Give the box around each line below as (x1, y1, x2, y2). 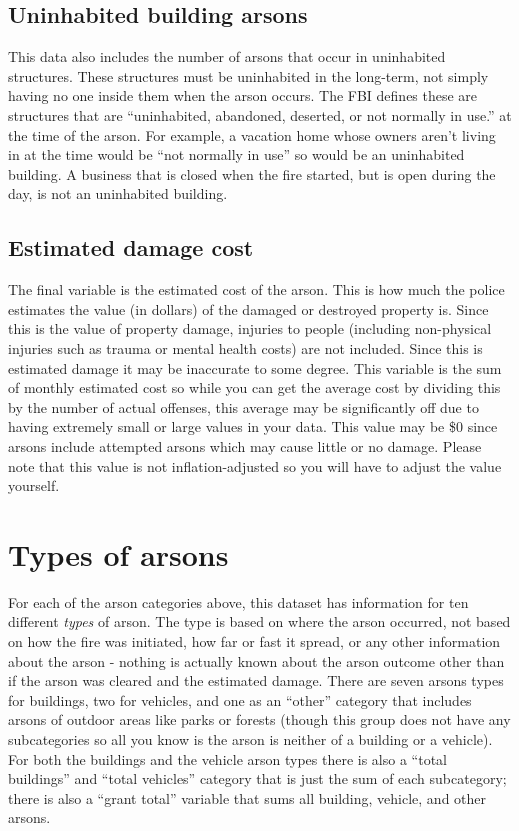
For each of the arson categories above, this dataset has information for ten (8, 591, 469, 612)
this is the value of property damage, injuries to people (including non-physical (8, 318, 492, 339)
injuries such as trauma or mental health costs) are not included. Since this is (8, 337, 483, 358)
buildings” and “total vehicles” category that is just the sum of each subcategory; (8, 768, 507, 789)
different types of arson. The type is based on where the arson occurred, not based (8, 611, 511, 632)
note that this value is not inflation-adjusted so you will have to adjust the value (8, 455, 502, 476)
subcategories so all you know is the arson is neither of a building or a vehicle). (8, 728, 493, 749)
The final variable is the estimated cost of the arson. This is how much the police (8, 279, 505, 300)
